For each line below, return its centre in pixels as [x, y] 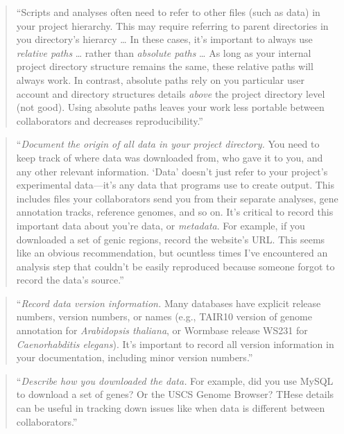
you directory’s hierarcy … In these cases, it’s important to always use [164, 39]
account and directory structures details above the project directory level [171, 93]
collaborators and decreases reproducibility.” [110, 120]
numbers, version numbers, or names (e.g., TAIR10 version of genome [164, 316]
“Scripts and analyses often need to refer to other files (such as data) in [168, 12]
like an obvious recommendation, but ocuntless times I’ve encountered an [172, 253]
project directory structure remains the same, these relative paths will [165, 66]
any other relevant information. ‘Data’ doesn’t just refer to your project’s [172, 171]
